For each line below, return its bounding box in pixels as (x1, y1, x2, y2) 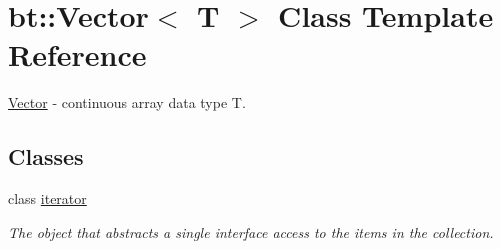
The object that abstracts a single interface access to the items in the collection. (8, 221, 494, 242)
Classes (8, 141, 84, 172)
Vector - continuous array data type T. (8, 92, 246, 113)
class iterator (8, 188, 87, 209)
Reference (8, 34, 147, 75)
